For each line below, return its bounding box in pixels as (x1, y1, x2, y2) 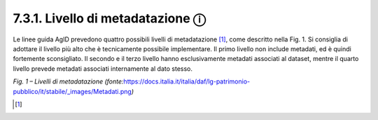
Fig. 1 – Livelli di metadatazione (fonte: (13, 77, 124, 86)
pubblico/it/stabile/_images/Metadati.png (13, 87, 132, 95)
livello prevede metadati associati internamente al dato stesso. (13, 64, 192, 73)
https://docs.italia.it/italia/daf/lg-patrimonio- (123, 77, 251, 86)
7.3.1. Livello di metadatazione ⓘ (13, 11, 206, 26)
